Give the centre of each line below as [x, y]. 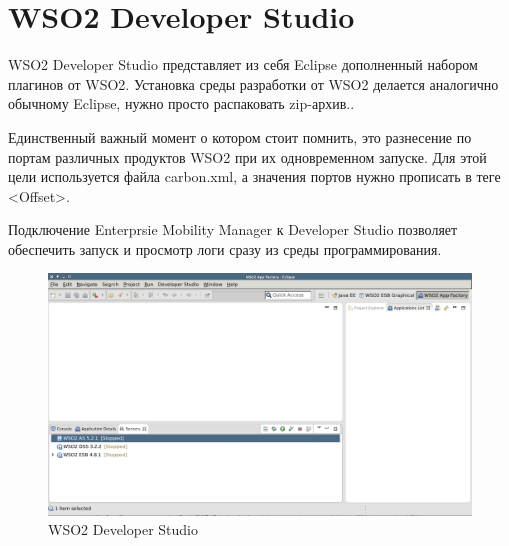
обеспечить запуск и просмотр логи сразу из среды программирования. [225, 248]
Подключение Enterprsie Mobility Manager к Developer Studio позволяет [233, 229]
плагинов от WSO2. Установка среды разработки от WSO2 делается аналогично [253, 83]
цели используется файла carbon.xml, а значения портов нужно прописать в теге [254, 176]
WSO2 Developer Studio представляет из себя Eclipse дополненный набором [243, 64]
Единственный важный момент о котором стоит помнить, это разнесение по [240, 136]
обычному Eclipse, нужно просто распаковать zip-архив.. [181, 103]
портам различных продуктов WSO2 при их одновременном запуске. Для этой [247, 156]
